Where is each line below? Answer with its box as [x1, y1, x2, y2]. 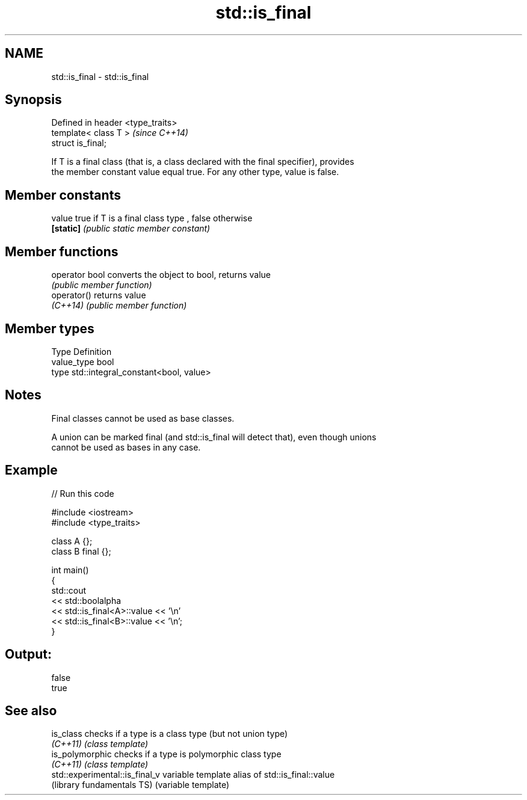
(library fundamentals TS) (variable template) [51, 780, 230, 790]
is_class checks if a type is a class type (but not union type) [51, 728, 288, 739]
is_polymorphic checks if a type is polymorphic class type [51, 749, 282, 760]
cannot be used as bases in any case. [51, 442, 201, 452]
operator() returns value [51, 290, 146, 301]
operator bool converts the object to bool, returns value [51, 269, 271, 280]
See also [5, 703, 57, 718]
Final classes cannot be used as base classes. [51, 413, 235, 423]
